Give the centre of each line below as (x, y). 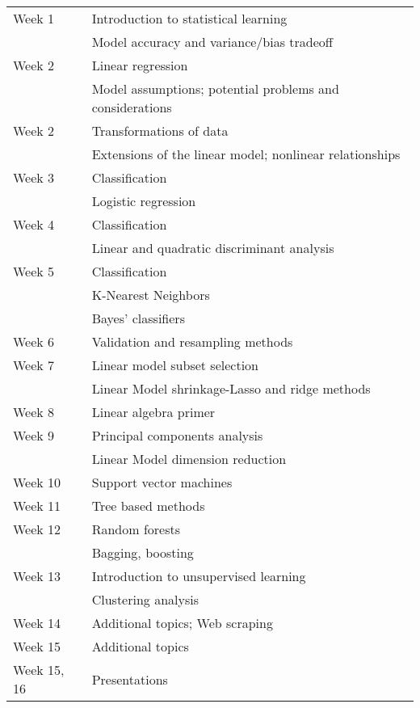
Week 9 (34, 435)
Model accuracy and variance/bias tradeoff (212, 42)
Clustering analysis (145, 599)
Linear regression (140, 65)
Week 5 (34, 271)
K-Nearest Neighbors (151, 295)
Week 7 (34, 365)
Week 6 (34, 341)
